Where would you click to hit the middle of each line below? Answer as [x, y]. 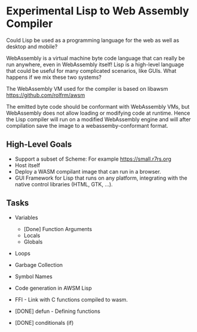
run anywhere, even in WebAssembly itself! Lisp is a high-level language [95, 64]
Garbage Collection [39, 265]
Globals [33, 242]
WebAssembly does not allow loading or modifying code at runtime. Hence [98, 113]
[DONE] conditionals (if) [44, 322]
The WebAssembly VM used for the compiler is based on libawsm [87, 88]
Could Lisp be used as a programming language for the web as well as [93, 40]
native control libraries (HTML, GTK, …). [64, 184]
